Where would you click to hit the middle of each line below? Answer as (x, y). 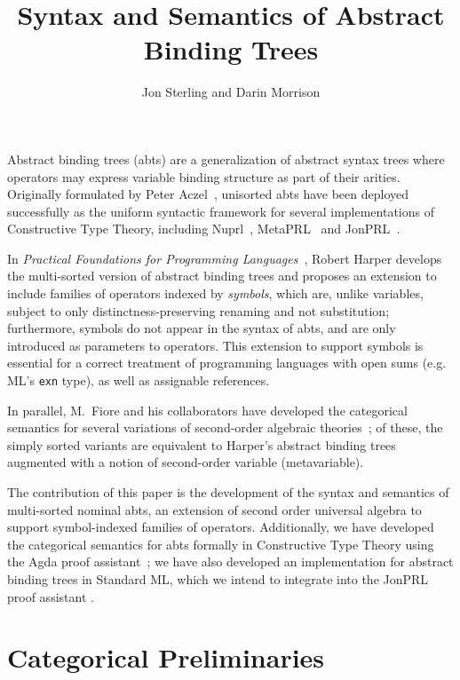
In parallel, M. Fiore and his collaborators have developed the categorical (207, 410)
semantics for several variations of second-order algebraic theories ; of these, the (225, 427)
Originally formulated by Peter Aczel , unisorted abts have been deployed (208, 194)
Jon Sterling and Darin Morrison (231, 92)
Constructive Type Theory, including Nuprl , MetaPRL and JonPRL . (204, 229)
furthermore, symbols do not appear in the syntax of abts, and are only (202, 328)
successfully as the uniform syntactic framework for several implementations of (221, 211)
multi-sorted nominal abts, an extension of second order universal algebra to (214, 509)
